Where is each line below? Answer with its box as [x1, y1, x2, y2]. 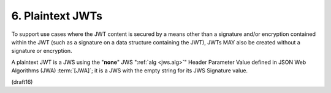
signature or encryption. [11, 47, 73, 55]
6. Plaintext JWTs [11, 9, 102, 22]
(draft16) [11, 78, 33, 85]
